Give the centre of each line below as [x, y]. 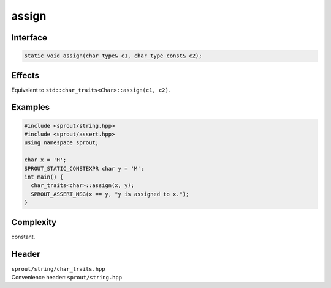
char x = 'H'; [45, 160]
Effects [25, 76]
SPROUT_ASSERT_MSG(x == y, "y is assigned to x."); [110, 194]
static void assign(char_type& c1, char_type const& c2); [113, 56]
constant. [23, 237]
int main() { [44, 177]
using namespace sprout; [62, 143]
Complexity [34, 222]
